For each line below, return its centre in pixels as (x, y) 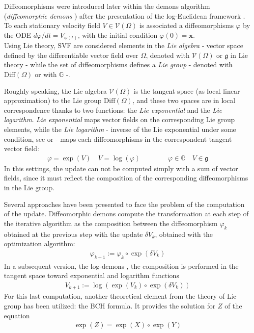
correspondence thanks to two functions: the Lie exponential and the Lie (113, 110)
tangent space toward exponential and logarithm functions (92, 275)
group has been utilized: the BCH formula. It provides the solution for (110, 305)
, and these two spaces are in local (184, 100)
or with (46, 74)
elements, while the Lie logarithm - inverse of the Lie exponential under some (120, 129)
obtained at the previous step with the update (73, 234)
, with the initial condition (118, 35)
